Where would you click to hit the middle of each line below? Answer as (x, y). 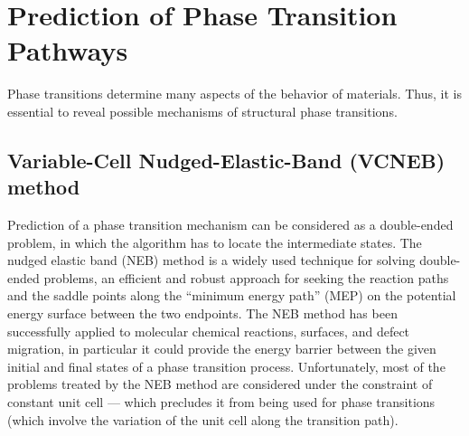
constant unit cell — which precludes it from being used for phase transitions (221, 402)
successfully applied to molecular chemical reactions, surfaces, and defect (209, 331)
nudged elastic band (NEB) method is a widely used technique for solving (211, 260)
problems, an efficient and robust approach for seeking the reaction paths (246, 277)
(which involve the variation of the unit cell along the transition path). (203, 419)
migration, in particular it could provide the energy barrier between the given (222, 349)
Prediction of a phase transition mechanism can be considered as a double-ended (230, 225)
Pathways (68, 50)
